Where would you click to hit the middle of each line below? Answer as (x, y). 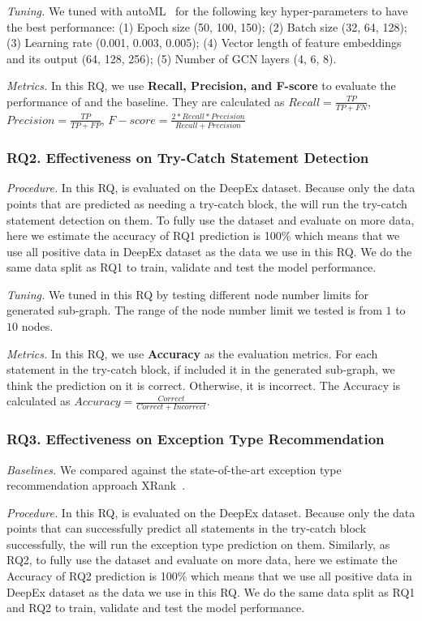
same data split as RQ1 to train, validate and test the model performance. (192, 267)
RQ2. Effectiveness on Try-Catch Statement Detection (188, 158)
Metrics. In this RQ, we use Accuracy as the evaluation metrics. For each (192, 353)
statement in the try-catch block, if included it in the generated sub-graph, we (201, 369)
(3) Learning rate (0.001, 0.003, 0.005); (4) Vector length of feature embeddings (204, 43)
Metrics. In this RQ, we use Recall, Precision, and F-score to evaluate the (201, 86)
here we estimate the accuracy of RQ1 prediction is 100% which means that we (203, 236)
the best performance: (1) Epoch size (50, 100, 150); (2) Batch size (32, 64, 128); (207, 26)
